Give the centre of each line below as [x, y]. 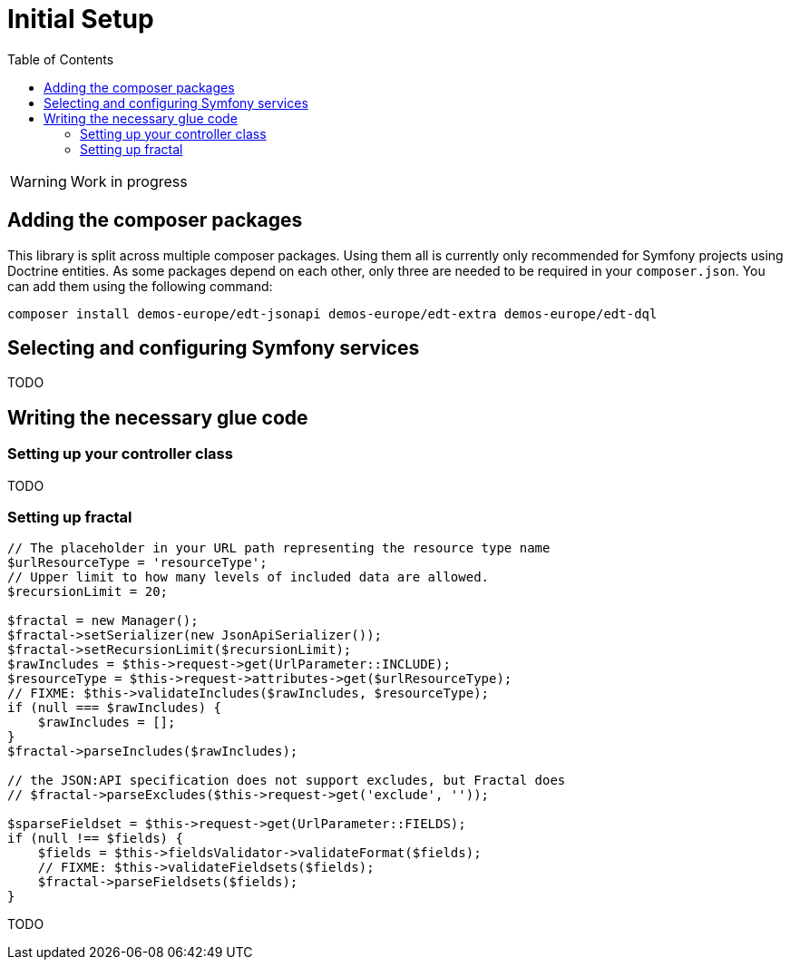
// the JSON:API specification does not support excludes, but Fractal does [287, 781]
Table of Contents [61, 59]
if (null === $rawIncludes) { [115, 708]
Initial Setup [81, 19]
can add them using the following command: [140, 286]
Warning [39, 181]
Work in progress [129, 181]
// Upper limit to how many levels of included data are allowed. [249, 577]
